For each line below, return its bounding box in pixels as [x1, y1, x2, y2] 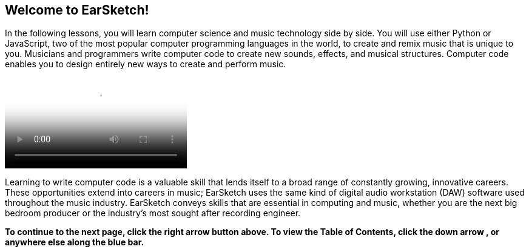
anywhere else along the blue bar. [5, 237, 144, 248]
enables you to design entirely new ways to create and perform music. [5, 59, 286, 70]
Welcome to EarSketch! [5, 2, 149, 18]
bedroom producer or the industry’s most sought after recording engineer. [5, 208, 301, 219]
